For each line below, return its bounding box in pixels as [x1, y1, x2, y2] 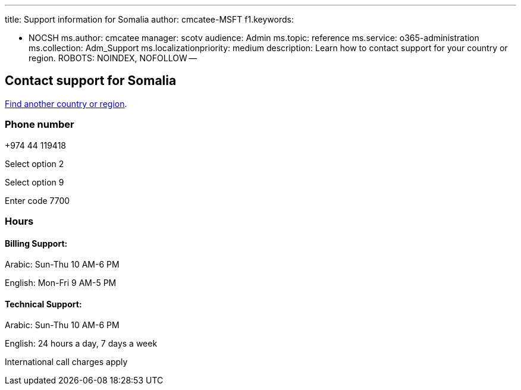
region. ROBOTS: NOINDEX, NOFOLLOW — [29, 53, 197, 63]
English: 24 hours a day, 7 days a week [5, 338, 158, 349]
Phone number [5, 118, 74, 131]
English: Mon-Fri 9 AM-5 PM [5, 278, 117, 288]
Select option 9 [5, 177, 64, 187]
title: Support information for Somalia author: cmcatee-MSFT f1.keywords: [5, 14, 294, 24]
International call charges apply [5, 357, 128, 367]
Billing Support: [5, 238, 68, 249]
